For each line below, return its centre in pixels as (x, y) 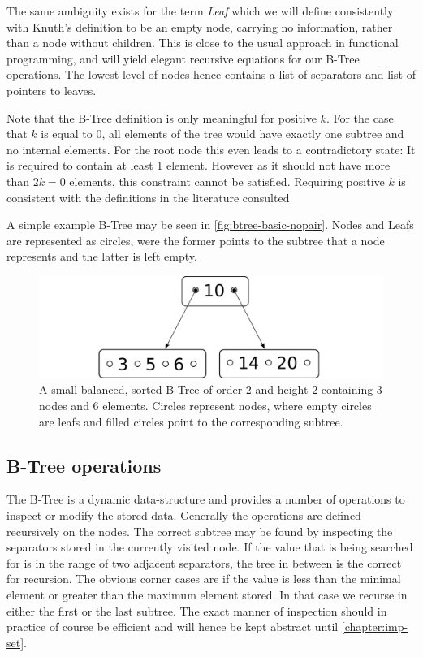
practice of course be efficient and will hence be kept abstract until (173, 627)
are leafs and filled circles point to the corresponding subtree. (191, 421)
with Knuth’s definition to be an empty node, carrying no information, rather (200, 26)
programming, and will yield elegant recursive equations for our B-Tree (183, 58)
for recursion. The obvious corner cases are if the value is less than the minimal (204, 579)
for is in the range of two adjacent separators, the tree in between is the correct (204, 562)
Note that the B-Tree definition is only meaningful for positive (162, 117)
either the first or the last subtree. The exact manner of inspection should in (197, 610)
